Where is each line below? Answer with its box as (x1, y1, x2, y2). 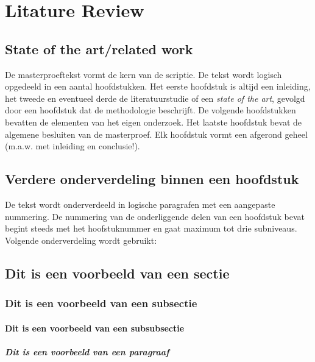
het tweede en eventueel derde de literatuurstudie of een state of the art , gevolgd (5, 91, 305, 104)
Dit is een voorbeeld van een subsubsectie (5, 321, 185, 334)
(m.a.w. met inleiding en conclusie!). (5, 140, 140, 152)
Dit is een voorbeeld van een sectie (5, 263, 230, 282)
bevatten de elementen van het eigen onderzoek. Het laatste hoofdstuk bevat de (5, 115, 302, 128)
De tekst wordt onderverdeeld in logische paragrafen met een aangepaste (5, 197, 275, 210)
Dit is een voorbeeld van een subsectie (5, 296, 197, 311)
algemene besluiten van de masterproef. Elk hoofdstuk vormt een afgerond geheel (5, 127, 308, 140)
